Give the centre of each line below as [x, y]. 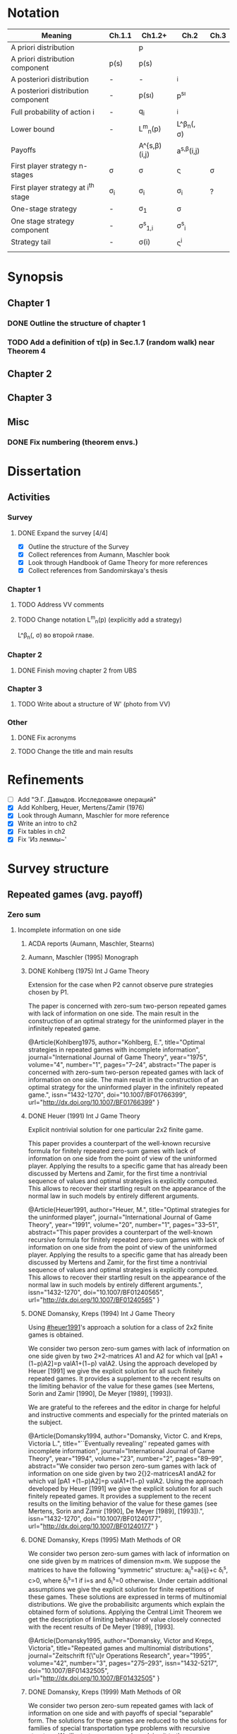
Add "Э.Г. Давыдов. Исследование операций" [87, 800]
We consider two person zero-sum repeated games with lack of [121, 1706]
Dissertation [44, 471]
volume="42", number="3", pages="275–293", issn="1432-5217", [123, 1663]
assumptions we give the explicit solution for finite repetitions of [121, 1590]
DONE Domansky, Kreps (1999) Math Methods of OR [104, 1692]
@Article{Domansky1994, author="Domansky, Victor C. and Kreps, [125, 1436]
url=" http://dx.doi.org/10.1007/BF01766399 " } [94, 1102]
